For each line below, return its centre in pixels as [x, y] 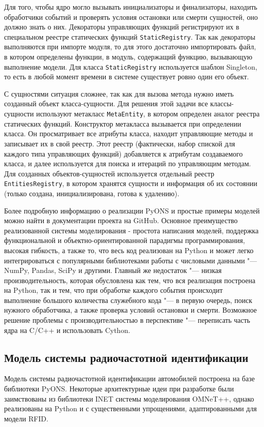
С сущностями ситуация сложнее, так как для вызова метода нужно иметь [119, 93]
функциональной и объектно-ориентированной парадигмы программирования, [125, 240]
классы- [222, 103]
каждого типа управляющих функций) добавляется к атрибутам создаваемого [123, 153]
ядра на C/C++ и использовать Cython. [67, 330]
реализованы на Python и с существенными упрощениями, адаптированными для [130, 408]
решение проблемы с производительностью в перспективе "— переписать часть [127, 320]
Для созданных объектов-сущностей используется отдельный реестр [109, 173]
